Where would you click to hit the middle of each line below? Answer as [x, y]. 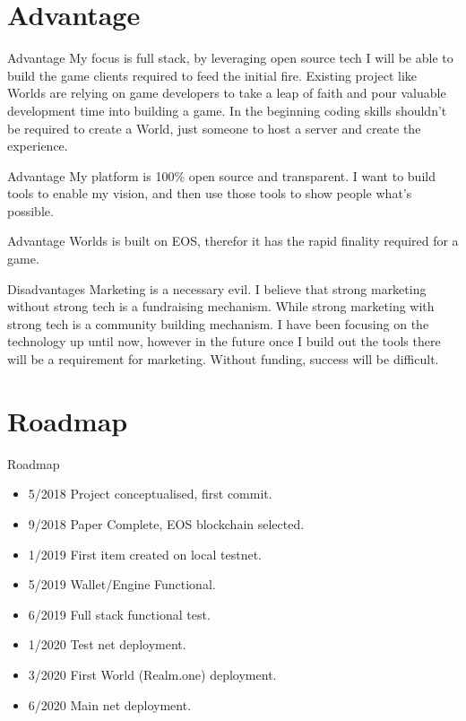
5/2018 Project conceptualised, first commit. [150, 494]
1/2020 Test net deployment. [107, 644]
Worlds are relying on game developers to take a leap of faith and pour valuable [227, 93]
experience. [38, 146]
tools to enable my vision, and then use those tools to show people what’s [210, 193]
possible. [30, 210]
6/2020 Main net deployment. [110, 704]
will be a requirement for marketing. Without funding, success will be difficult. [223, 359]
